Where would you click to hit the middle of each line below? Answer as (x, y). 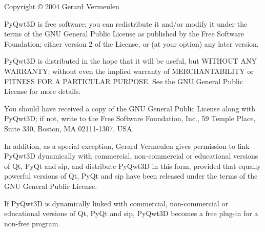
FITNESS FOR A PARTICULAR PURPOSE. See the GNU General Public (124, 81)
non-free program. (32, 223)
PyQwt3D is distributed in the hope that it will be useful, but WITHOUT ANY (131, 61)
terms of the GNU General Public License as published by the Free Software (124, 34)
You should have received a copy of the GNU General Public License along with (130, 108)
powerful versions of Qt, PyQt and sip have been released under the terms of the (131, 176)
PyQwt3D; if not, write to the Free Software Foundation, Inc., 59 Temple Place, (130, 118)
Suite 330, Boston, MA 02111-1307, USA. (69, 128)
